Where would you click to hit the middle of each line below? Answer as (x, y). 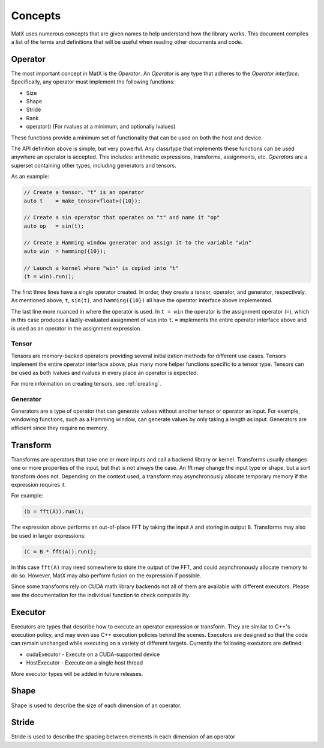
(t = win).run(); (49, 277)
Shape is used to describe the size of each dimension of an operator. (96, 705)
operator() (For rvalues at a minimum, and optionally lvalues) (101, 127)
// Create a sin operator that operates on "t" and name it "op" (122, 217)
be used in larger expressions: (49, 535)
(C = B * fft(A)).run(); (60, 552)
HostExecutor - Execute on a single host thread (85, 663)
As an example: (30, 177)
